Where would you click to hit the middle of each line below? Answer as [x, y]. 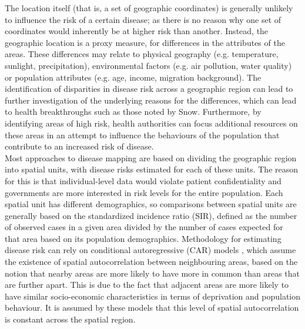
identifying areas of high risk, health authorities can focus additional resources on [151, 123]
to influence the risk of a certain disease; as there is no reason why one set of [143, 19]
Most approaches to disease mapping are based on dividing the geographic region [151, 157]
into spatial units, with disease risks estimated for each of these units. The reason [152, 169]
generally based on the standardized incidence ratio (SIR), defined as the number [151, 215]
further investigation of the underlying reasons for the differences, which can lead [151, 100]
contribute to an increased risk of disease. [79, 146]
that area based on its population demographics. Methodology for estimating [143, 238]
